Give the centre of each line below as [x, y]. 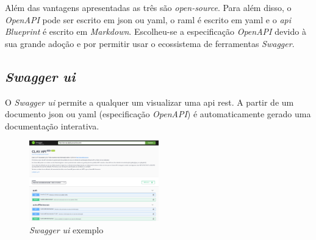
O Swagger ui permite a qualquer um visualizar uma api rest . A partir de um [149, 102]
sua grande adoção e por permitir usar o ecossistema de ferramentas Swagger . [150, 43]
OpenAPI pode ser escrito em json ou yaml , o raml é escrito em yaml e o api [148, 19]
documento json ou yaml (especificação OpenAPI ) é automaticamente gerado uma [158, 114]
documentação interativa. [52, 125]
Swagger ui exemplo [66, 230]
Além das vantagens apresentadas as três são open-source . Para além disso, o [148, 7]
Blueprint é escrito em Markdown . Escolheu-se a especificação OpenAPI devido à [156, 31]
